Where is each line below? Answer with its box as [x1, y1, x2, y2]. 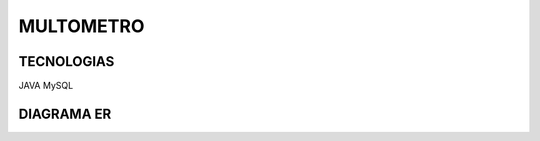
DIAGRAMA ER [18, 105, 112, 122]
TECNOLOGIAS [18, 53, 115, 70]
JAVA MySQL [18, 80, 74, 92]
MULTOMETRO [18, 15, 145, 37]
